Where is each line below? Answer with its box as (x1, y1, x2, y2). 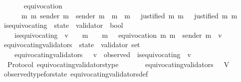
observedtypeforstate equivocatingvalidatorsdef (3, 69, 148, 79)
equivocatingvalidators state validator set (3, 39, 140, 50)
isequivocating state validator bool (3, 20, 123, 30)
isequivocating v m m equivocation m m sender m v (14, 29, 222, 40)
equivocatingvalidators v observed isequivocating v (14, 49, 191, 59)
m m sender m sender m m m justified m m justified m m (21, 10, 238, 20)
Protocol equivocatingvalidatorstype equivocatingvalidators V (7, 59, 230, 69)
